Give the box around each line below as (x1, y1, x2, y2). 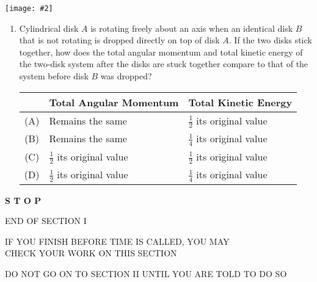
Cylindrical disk (19, 21, 79, 34)
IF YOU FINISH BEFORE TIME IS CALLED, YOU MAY (5, 234, 230, 247)
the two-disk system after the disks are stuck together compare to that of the (19, 57, 308, 70)
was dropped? (100, 70, 152, 82)
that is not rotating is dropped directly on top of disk (19, 34, 220, 46)
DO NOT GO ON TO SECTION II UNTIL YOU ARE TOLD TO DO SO (5, 267, 287, 280)
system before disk (19, 70, 89, 82)
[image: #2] (5, 4, 53, 13)
